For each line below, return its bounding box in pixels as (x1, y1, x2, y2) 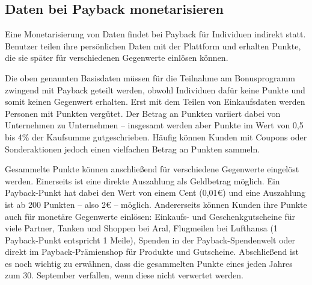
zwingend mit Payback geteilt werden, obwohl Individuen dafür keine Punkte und (5, 83, 305, 96)
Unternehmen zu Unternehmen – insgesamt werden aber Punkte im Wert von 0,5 (5, 119, 304, 131)
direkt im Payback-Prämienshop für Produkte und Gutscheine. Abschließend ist (5, 245, 299, 258)
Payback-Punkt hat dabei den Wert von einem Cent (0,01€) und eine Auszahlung (5, 186, 306, 199)
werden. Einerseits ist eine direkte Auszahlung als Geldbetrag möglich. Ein (5, 174, 280, 187)
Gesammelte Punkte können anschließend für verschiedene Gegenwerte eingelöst (5, 163, 299, 175)
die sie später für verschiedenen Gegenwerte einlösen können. (5, 51, 228, 64)
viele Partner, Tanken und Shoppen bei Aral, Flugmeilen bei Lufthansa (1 (5, 222, 278, 234)
